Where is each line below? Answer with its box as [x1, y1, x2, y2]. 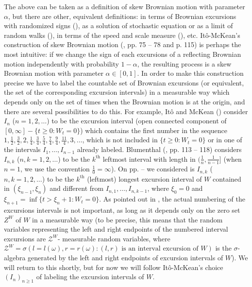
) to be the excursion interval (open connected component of [47, 116, 227, 126]
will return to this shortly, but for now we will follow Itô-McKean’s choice [4, 262, 223, 272]
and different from [50, 183, 104, 193]
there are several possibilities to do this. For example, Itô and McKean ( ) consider [4, 106, 248, 116]
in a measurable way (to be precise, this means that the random [32, 214, 223, 224]
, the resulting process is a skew [137, 58, 232, 68]
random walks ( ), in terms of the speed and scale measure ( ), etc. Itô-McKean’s [4, 30, 240, 40]
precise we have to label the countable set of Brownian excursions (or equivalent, [4, 77, 244, 87]
